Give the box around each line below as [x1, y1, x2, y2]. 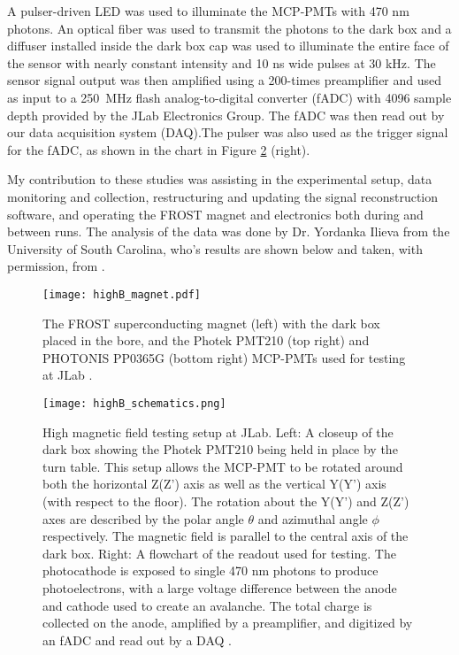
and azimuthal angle [257, 509, 368, 528]
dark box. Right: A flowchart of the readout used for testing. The [42, 543, 396, 562]
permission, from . [7, 257, 105, 275]
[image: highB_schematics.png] [42, 397, 226, 410]
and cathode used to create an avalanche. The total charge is [42, 596, 372, 614]
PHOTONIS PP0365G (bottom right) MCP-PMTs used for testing [42, 348, 406, 366]
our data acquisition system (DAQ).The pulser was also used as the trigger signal [7, 123, 448, 142]
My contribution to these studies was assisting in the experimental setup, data [7, 170, 432, 189]
